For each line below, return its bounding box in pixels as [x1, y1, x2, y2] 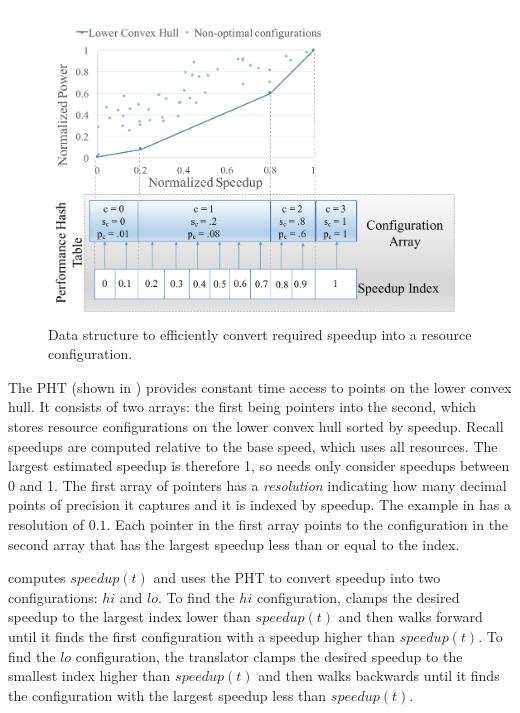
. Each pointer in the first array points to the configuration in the [106, 514, 509, 535]
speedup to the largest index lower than [8, 606, 251, 627]
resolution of [8, 514, 84, 535]
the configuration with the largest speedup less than [8, 684, 327, 705]
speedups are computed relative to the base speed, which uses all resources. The [8, 435, 498, 456]
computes [8, 567, 66, 588]
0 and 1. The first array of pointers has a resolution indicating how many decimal [8, 474, 507, 495]
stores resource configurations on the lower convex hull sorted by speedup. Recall [8, 416, 504, 437]
